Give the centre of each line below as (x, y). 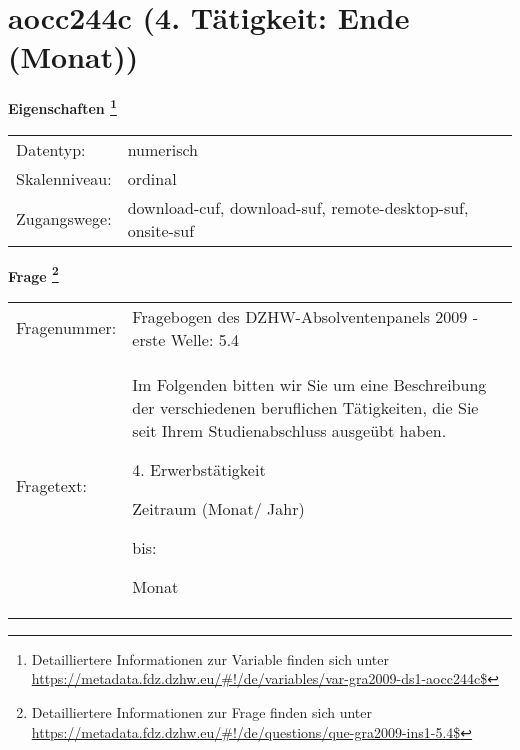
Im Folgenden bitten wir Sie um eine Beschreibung (309, 384)
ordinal (152, 178)
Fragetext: (51, 485)
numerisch (162, 149)
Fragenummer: (66, 328)
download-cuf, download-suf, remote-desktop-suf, (298, 207)
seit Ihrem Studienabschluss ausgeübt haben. (289, 430)
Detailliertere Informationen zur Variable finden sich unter (210, 658)
